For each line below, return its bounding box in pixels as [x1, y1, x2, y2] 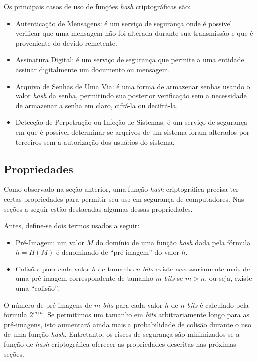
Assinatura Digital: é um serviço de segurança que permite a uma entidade [15, 54, 244, 65]
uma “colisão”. [15, 283, 59, 293]
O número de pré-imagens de [4, 299, 92, 310]
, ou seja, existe [205, 273, 252, 283]
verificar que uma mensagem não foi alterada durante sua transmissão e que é [15, 28, 253, 38]
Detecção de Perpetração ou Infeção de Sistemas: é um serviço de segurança [15, 117, 248, 127]
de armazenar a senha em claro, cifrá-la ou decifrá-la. [15, 100, 178, 110]
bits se [164, 273, 183, 283]
